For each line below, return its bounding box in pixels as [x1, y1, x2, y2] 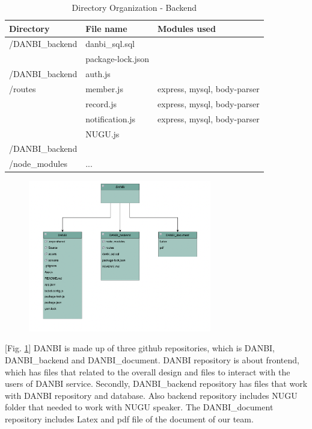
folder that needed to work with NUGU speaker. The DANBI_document [5, 401, 274, 413]
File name [85, 22, 127, 34]
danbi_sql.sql [85, 37, 135, 50]
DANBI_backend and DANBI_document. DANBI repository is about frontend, [5, 353, 299, 366]
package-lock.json [85, 52, 150, 65]
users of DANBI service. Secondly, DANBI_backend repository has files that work [5, 377, 308, 390]
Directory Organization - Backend [72, 1, 197, 13]
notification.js [85, 112, 136, 125]
